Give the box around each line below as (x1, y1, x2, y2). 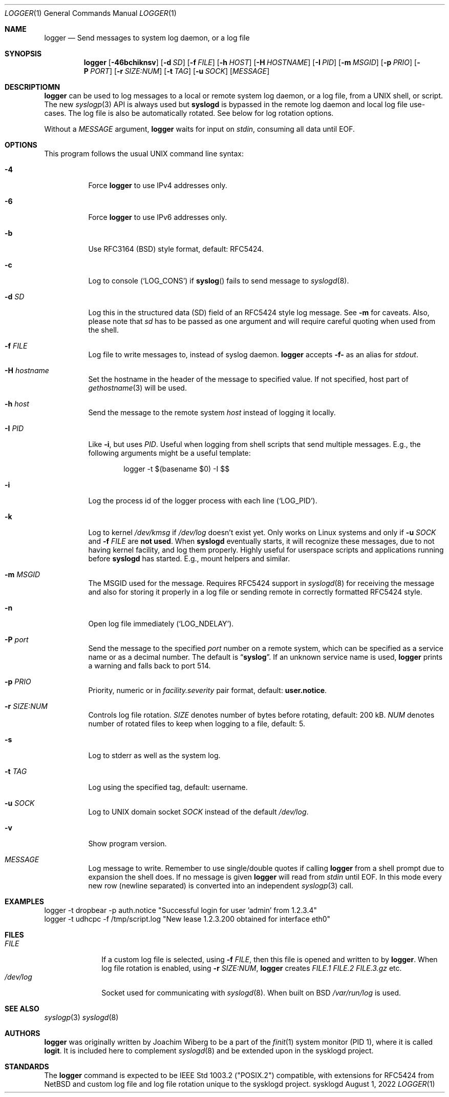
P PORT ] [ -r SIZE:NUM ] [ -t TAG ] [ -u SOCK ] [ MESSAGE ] (83, 67, 270, 75)
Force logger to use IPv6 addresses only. (88, 213, 227, 221)
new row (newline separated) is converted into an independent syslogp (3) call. (88, 881, 354, 890)
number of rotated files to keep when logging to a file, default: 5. (88, 719, 306, 728)
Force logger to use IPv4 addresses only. (88, 181, 227, 190)
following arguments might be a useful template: (88, 449, 251, 457)
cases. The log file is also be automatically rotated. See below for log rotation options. (44, 109, 334, 117)
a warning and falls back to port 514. (88, 661, 211, 670)
